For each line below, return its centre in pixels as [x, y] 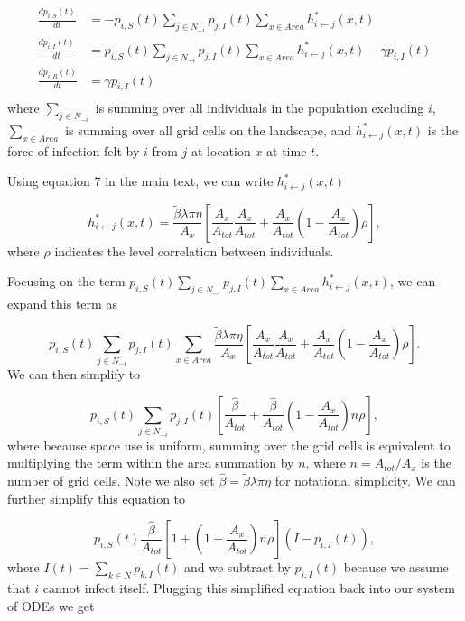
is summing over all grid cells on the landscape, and [209, 130]
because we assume [396, 567]
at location [221, 150]
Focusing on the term [66, 281]
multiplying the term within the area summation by [151, 463]
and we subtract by [237, 567]
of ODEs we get [51, 605]
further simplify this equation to [97, 498]
